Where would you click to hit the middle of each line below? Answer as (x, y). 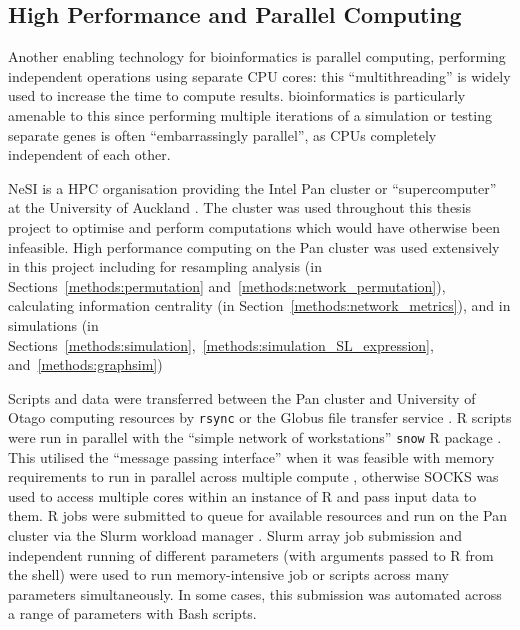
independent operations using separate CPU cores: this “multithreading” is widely (259, 75)
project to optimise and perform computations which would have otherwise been (254, 226)
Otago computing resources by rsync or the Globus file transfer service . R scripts (260, 417)
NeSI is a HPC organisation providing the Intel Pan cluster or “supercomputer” (252, 187)
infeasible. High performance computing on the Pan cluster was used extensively (254, 246)
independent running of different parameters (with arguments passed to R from (251, 554)
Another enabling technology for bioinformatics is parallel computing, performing (257, 56)
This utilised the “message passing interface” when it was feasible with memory (251, 456)
